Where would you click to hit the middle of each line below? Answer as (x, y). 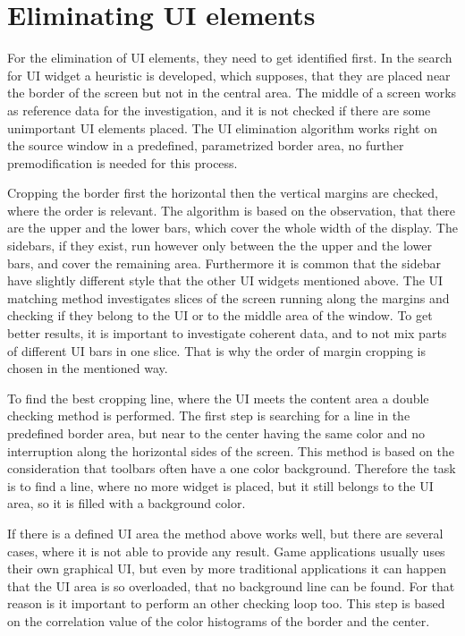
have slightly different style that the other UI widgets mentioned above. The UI (225, 280)
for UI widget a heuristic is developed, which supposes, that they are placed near (229, 75)
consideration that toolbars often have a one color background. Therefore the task (232, 468)
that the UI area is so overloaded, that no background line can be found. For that (231, 585)
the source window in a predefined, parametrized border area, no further (206, 145)
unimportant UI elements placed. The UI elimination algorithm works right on (222, 127)
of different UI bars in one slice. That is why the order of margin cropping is (216, 350)
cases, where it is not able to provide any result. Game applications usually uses (226, 551)
